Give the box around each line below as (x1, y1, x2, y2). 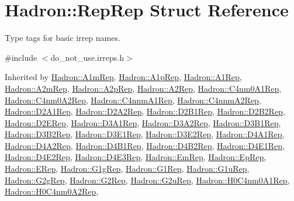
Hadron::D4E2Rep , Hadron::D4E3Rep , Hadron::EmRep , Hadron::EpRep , (5, 151, 267, 163)
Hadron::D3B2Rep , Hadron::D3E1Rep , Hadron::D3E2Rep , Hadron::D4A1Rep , (5, 128, 285, 140)
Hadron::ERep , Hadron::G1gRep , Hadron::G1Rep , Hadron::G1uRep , (5, 162, 250, 175)
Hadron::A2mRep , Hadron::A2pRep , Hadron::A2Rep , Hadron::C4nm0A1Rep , (5, 82, 282, 94)
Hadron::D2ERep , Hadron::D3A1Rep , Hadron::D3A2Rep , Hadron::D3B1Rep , (5, 116, 281, 129)
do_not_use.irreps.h (50, 51, 124, 63)
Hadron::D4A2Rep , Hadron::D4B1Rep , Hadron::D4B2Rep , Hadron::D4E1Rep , (5, 139, 285, 151)
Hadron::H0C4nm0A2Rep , (5, 185, 99, 197)
